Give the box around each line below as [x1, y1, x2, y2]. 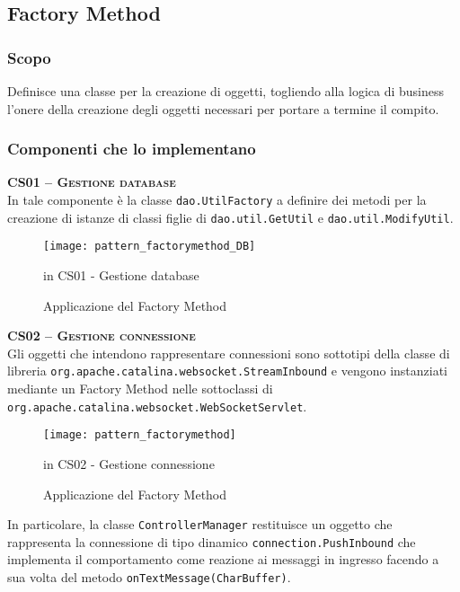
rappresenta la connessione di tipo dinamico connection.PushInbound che [7, 532, 416, 551]
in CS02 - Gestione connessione [43, 454, 215, 473]
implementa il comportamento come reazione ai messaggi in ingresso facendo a [7, 550, 439, 569]
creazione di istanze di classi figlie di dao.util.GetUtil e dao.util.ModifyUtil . [7, 208, 454, 226]
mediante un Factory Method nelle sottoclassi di [7, 379, 273, 397]
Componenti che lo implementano [7, 137, 256, 160]
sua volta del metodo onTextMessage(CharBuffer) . [7, 568, 291, 586]
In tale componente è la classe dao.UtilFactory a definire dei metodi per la [7, 190, 427, 208]
